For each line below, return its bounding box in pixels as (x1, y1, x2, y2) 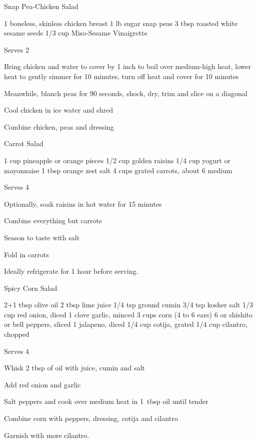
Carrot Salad (4, 138, 43, 149)
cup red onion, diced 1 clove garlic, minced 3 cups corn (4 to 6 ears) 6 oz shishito (4, 309, 253, 319)
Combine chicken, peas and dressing (4, 121, 114, 132)
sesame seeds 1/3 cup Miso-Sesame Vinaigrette (4, 28, 147, 38)
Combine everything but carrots (4, 215, 102, 226)
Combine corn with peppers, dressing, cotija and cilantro (4, 413, 178, 423)
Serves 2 (4, 44, 29, 55)
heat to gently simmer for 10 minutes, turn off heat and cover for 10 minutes (4, 71, 239, 81)
